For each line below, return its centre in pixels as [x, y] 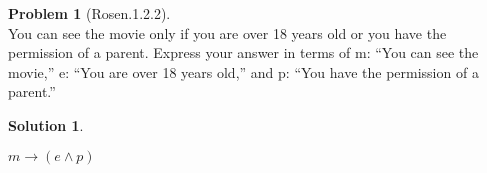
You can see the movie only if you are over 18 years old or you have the [227, 32]
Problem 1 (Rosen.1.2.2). [89, 13]
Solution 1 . [46, 124]
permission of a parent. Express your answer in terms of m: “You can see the [243, 52]
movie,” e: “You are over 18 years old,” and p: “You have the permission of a [243, 71]
